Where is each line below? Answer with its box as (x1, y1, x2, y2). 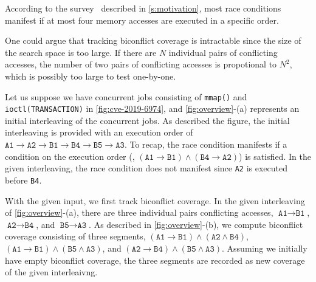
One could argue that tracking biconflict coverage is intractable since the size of (5, 34, 301, 47)
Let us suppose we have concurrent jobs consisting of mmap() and (5, 90, 247, 103)
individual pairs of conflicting (168, 46, 278, 58)
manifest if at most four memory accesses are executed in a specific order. (5, 13, 279, 26)
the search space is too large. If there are (5, 46, 157, 58)
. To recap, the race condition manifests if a (124, 138, 287, 151)
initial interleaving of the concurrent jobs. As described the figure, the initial (5, 114, 290, 126)
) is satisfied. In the (239, 150, 311, 162)
